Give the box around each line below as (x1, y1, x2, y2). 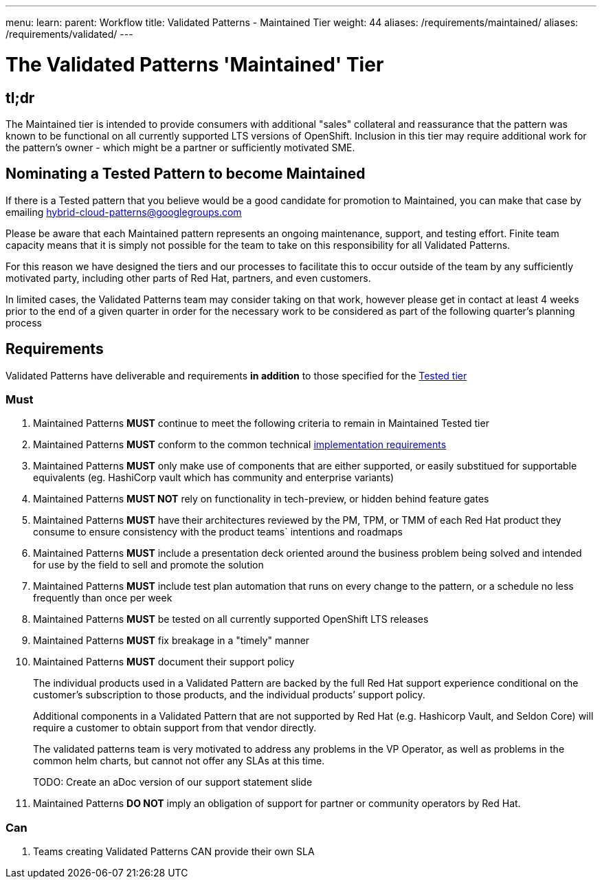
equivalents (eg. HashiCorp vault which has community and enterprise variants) (33, 472, 394, 484)
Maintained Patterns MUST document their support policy (33, 656, 295, 668)
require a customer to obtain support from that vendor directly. (33, 722, 317, 734)
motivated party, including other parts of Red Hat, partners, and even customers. (5, 272, 371, 284)
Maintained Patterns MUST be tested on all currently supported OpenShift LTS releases (33, 613, 429, 626)
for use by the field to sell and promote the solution (33, 559, 264, 571)
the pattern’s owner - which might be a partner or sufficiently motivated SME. (5, 141, 355, 153)
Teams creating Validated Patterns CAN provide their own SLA (33, 846, 315, 858)
